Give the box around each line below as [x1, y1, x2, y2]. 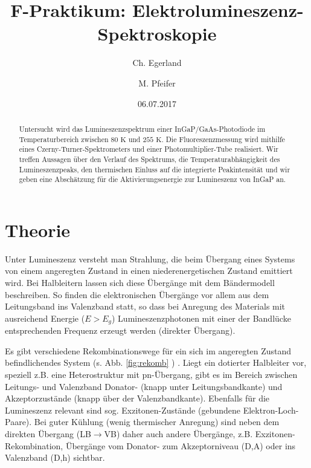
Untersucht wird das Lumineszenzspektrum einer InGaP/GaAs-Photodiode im [19, 123, 266, 134]
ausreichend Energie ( [5, 311, 85, 324]
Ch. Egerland [132, 56, 182, 69]
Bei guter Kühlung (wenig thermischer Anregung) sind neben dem [34, 415, 280, 428]
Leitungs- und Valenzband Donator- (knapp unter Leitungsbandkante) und [5, 380, 283, 392]
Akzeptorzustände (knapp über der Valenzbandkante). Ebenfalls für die [5, 392, 270, 405]
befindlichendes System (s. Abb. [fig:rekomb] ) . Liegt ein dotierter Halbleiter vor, [5, 356, 307, 369]
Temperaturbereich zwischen [19, 134, 109, 144]
